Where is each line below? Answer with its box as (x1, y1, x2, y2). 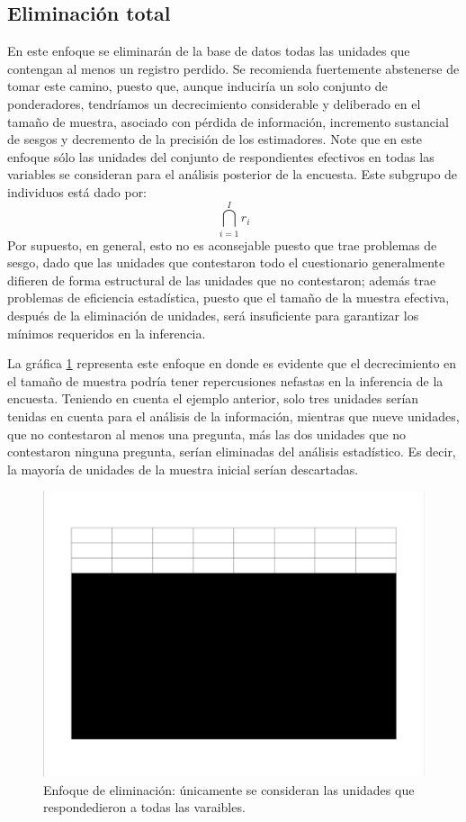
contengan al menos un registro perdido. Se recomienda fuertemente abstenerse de (7, 59, 460, 77)
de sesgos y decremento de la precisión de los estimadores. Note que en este (7, 130, 423, 149)
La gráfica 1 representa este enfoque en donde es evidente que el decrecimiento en (7, 354, 457, 373)
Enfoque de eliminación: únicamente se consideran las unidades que (43, 780, 415, 799)
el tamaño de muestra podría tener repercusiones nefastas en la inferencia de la (7, 371, 444, 390)
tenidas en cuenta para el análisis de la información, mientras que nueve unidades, (7, 407, 460, 426)
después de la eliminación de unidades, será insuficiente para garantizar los (7, 306, 419, 325)
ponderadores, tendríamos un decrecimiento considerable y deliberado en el (7, 94, 421, 113)
